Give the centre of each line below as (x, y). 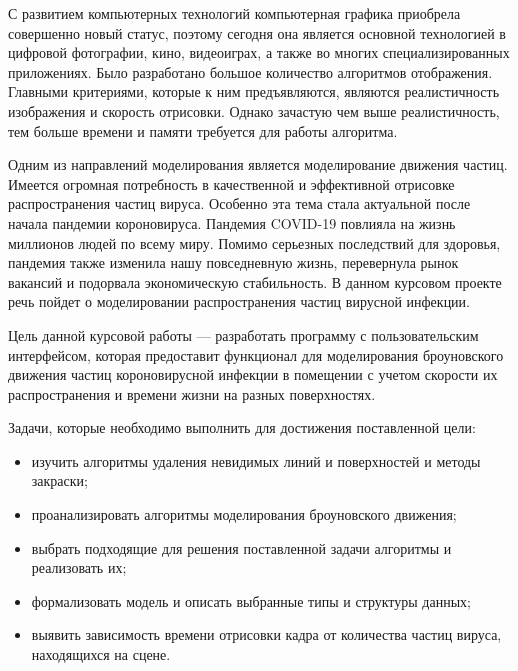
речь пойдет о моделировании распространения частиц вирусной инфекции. (239, 301)
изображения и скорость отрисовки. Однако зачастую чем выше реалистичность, (254, 110)
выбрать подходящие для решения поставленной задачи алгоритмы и (241, 547)
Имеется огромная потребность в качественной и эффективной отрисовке (231, 183)
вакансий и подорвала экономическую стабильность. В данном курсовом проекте (255, 281)
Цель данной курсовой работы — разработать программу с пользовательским (243, 334)
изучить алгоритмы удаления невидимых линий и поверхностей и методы (256, 460)
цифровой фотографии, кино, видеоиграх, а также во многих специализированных (259, 52)
